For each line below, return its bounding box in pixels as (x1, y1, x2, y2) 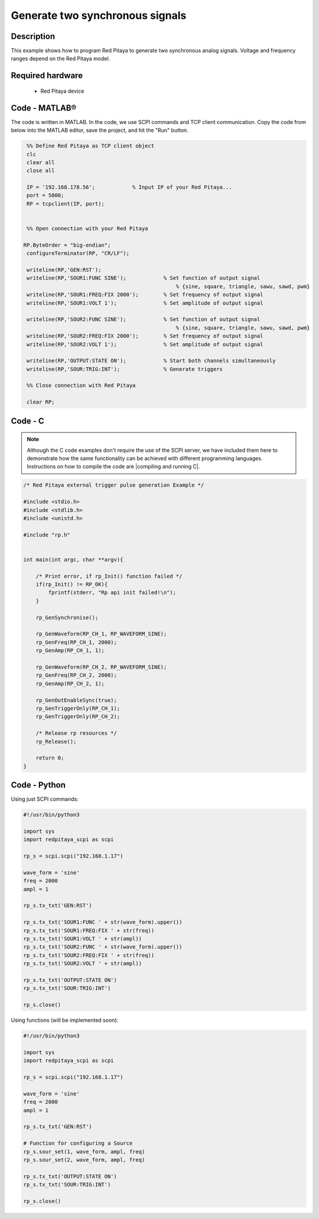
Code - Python (11, 780, 66, 790)
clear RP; (27, 399, 55, 406)
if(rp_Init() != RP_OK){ (35, 581, 108, 588)
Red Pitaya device (40, 87, 84, 94)
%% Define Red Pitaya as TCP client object (27, 142, 155, 149)
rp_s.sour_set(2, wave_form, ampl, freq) (23, 1156, 145, 1163)
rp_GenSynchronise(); (35, 614, 99, 621)
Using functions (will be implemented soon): (11, 1016, 119, 1024)
